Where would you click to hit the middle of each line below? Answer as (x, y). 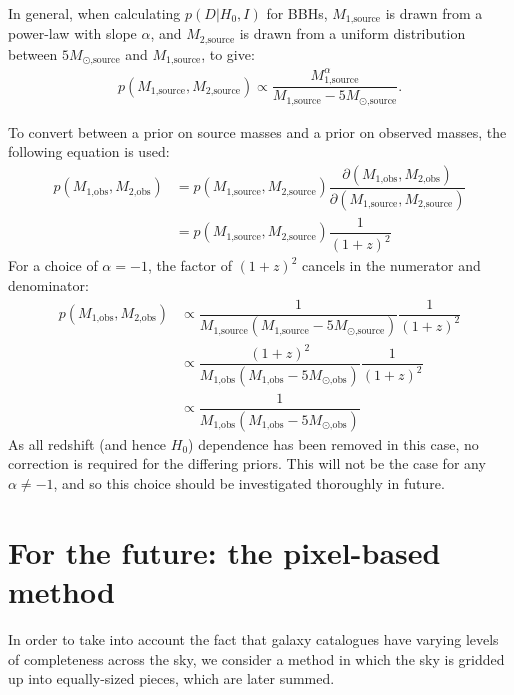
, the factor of (189, 265)
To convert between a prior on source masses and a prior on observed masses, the (257, 131)
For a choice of (53, 265)
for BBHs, (297, 13)
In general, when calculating (94, 13)
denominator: (48, 284)
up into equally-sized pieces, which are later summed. (171, 678)
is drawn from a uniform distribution (352, 33)
